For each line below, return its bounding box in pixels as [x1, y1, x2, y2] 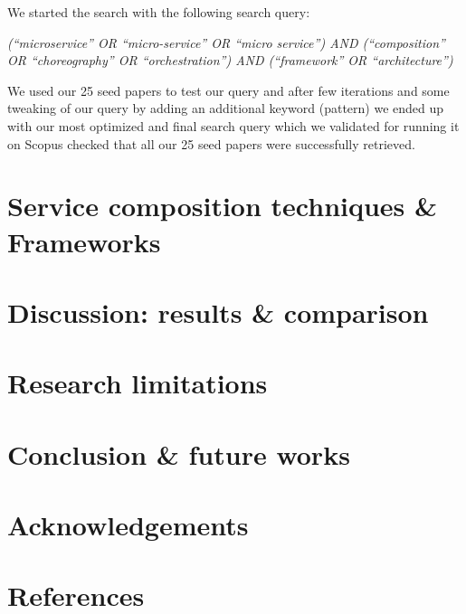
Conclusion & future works [7, 435, 350, 472]
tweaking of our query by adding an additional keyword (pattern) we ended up [7, 99, 444, 118]
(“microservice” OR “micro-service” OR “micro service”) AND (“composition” [7, 33, 445, 52]
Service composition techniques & [7, 187, 438, 224]
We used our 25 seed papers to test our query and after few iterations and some [7, 80, 450, 99]
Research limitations [7, 364, 268, 401]
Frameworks [7, 222, 161, 260]
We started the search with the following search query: [7, 3, 310, 21]
